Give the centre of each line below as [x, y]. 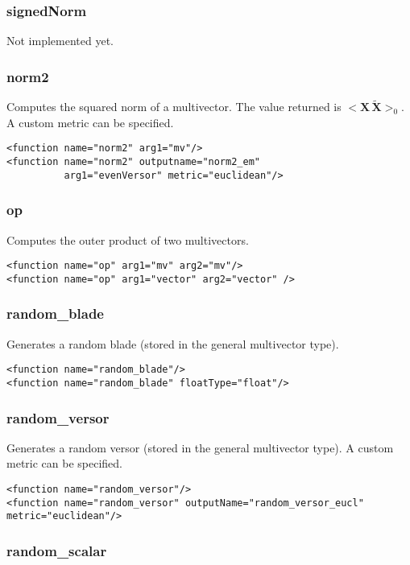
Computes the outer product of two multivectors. [128, 239]
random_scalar [57, 550]
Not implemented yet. [60, 41]
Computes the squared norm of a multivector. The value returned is [174, 107]
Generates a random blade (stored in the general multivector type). [173, 343]
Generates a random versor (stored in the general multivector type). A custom [200, 447]
